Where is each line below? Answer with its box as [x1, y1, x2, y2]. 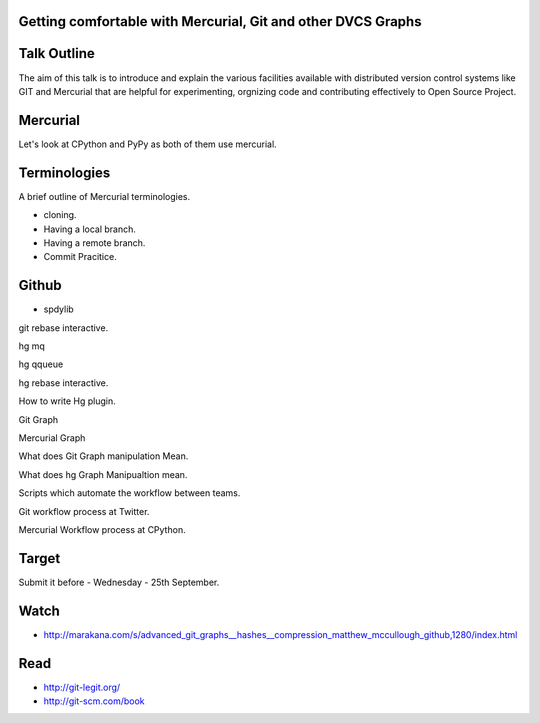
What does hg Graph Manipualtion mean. [18, 468, 188, 480]
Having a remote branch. [43, 236, 146, 249]
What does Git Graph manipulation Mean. [18, 450, 189, 462]
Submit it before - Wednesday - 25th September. [18, 576, 220, 588]
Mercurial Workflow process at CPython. [18, 523, 186, 535]
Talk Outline [18, 45, 95, 62]
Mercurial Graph [18, 431, 86, 444]
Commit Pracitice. [43, 251, 117, 263]
